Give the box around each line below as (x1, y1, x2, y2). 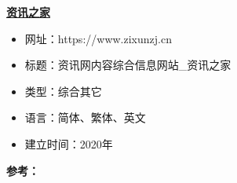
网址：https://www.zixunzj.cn (24, 30, 172, 46)
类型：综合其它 (24, 82, 102, 99)
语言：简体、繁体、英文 (24, 109, 146, 126)
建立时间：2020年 (24, 135, 113, 152)
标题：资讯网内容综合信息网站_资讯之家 (24, 57, 232, 73)
